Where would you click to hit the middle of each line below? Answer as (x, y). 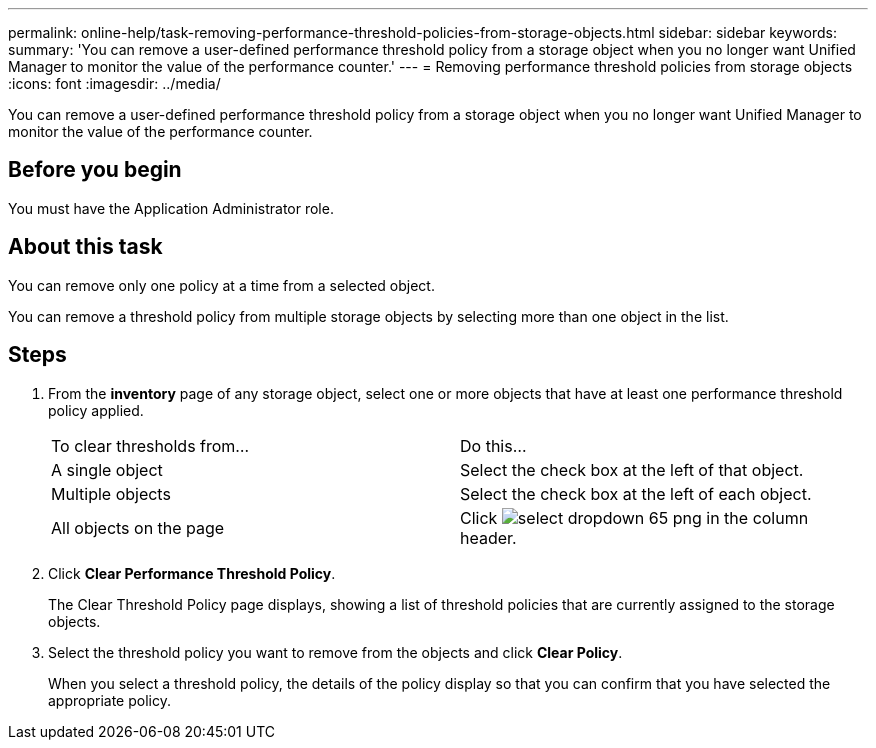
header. (488, 537)
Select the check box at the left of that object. (632, 469)
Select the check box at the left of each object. (636, 493)
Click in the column (634, 517)
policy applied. (96, 410)
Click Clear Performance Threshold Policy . (192, 573)
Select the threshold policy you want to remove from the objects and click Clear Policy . (335, 652)
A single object (107, 469)
